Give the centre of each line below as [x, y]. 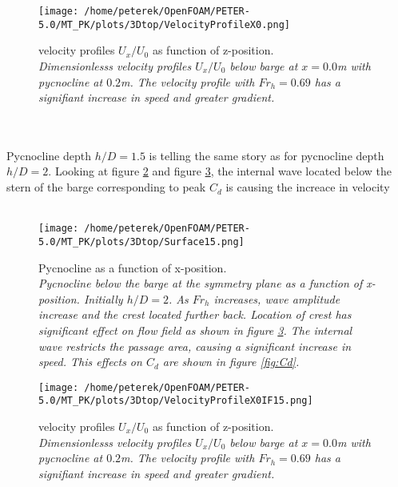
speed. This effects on [90, 362]
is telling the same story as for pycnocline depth [267, 155]
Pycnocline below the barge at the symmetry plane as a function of [201, 283]
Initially [103, 298]
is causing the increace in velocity [308, 187]
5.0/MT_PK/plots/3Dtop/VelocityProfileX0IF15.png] [176, 401]
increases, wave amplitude [277, 298]
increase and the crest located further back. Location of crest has [195, 314]
